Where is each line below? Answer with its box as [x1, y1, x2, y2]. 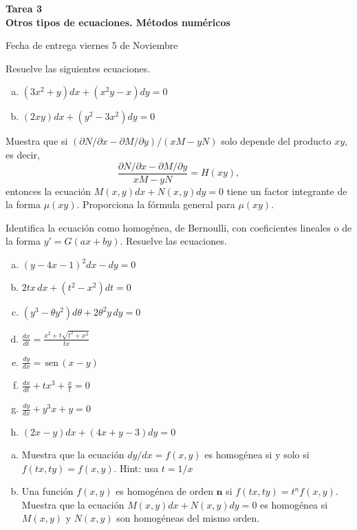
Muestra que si [6, 134, 68, 148]
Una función [21, 484, 74, 498]
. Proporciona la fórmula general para [76, 197, 235, 212]
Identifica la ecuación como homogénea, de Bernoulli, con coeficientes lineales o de [6, 220, 352, 234]
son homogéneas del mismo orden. [116, 511, 260, 525]
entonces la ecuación [6, 183, 91, 198]
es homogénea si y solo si [204, 447, 310, 462]
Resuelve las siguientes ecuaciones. [6, 61, 151, 75]
